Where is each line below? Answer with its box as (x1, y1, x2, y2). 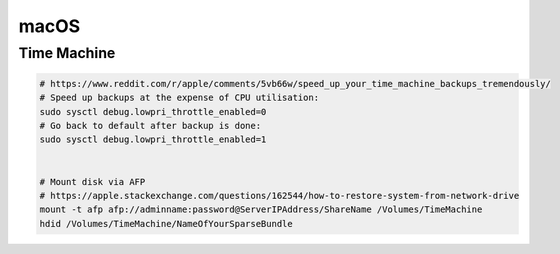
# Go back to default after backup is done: (39, 120, 262, 131)
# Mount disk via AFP (39, 176, 146, 187)
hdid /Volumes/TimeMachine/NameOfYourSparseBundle (39, 218, 294, 229)
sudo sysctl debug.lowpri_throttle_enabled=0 (39, 106, 267, 117)
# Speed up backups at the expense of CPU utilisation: (39, 92, 320, 104)
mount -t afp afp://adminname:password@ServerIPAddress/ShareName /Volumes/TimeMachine (39, 204, 483, 215)
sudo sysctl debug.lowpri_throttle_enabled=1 (39, 134, 267, 145)
